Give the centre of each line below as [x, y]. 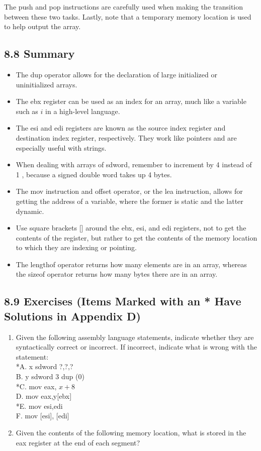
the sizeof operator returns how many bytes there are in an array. [117, 274]
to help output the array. [42, 26]
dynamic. [30, 211]
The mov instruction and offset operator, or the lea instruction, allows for [129, 191]
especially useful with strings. [61, 147]
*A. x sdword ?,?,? [45, 366]
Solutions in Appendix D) [72, 316]
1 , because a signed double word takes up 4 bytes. [94, 174]
